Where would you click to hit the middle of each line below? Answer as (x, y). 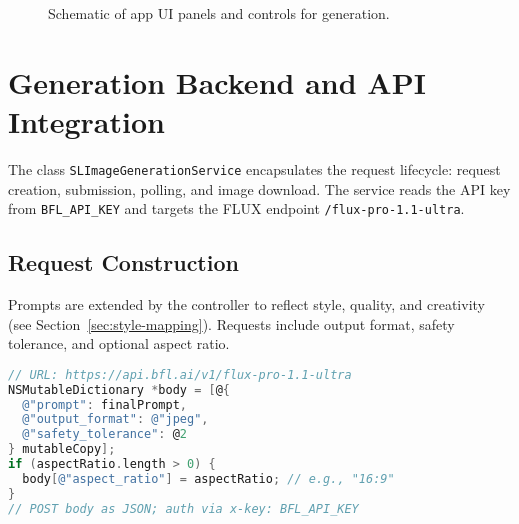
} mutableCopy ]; (62, 449)
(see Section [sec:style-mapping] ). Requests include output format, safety (231, 323)
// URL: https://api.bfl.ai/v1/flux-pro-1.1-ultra (180, 374)
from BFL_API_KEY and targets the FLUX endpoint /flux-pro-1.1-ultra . (236, 208)
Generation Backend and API (217, 81)
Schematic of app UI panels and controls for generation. (219, 13)
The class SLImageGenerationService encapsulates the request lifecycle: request (254, 168)
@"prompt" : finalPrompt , (105, 404)
